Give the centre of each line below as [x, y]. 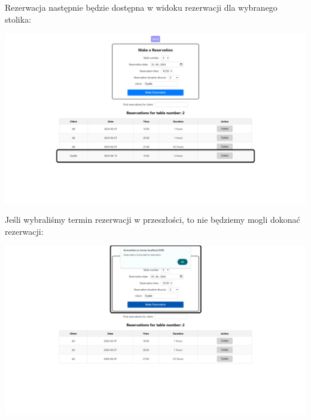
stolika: [18, 19]
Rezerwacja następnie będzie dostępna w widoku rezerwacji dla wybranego [141, 7]
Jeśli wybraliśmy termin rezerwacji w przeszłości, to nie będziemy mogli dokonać [153, 220]
